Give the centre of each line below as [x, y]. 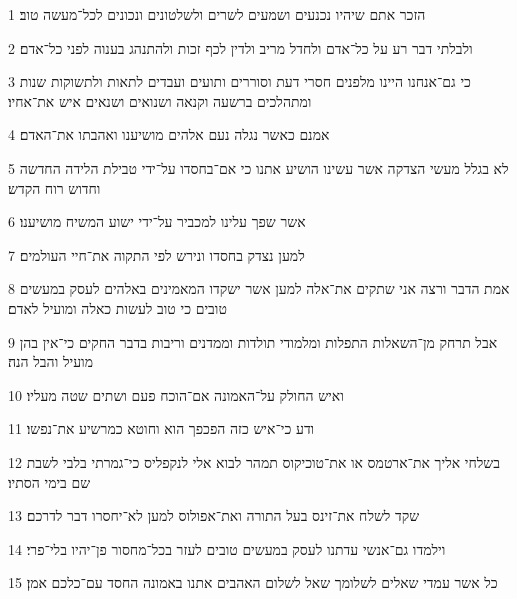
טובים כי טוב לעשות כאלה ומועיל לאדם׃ [117, 307]
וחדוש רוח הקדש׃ [54, 187]
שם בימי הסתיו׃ [49, 481]
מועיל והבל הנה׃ [50, 361]
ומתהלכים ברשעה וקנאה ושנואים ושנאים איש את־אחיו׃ [160, 100]
